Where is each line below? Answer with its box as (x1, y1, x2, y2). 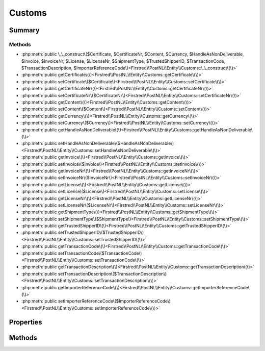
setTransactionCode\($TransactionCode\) (58, 250, 142, 256)
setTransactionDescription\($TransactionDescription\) (58, 271, 167, 276)
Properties (9, 318, 42, 326)
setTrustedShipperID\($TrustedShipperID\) (58, 229, 144, 235)
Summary (9, 26, 40, 34)
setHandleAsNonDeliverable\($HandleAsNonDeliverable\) (58, 140, 174, 147)
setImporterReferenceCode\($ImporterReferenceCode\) (58, 298, 171, 304)
